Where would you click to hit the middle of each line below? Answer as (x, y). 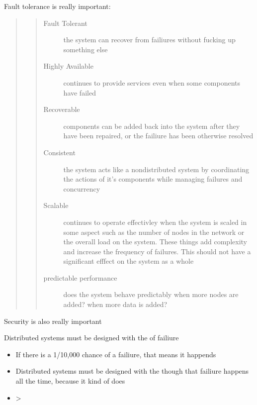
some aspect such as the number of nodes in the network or (154, 232)
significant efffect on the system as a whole (128, 261)
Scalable (56, 205)
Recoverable (62, 109)
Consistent (59, 152)
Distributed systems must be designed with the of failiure (91, 338)
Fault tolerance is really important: (57, 6)
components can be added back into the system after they (152, 126)
